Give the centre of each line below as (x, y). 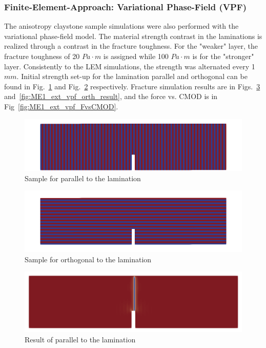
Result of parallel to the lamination (80, 339)
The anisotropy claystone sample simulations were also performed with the (121, 26)
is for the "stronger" (223, 56)
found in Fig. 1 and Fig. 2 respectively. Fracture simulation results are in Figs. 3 (132, 86)
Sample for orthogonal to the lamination (88, 259)
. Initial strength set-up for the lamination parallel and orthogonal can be (132, 76)
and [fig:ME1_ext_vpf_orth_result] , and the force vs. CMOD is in (111, 96)
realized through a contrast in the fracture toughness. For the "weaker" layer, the (131, 46)
